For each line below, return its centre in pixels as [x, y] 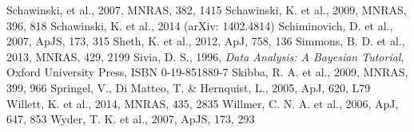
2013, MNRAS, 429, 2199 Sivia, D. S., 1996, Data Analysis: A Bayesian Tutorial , [205, 56]
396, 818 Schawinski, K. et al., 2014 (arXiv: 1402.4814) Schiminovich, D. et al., [200, 25]
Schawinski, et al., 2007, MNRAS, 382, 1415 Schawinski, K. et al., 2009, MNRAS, [207, 10]
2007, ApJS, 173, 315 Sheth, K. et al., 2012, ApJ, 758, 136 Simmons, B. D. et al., [206, 41]
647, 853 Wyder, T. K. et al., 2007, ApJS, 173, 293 [131, 119]
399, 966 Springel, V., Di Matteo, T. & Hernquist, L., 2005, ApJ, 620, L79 [189, 87]
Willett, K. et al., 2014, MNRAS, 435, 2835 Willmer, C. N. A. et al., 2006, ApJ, [203, 103]
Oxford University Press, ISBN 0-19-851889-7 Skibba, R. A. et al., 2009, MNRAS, [207, 72]
